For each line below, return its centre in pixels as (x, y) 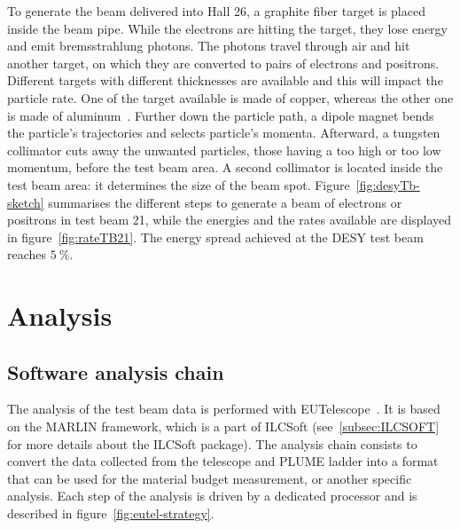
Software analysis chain (116, 371)
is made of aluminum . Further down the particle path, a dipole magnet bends (221, 115)
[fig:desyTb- (388, 184)
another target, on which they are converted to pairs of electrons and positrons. (223, 63)
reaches (27, 254)
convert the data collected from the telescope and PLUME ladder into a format (223, 461)
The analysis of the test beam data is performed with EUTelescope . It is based (224, 409)
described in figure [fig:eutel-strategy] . (111, 513)
